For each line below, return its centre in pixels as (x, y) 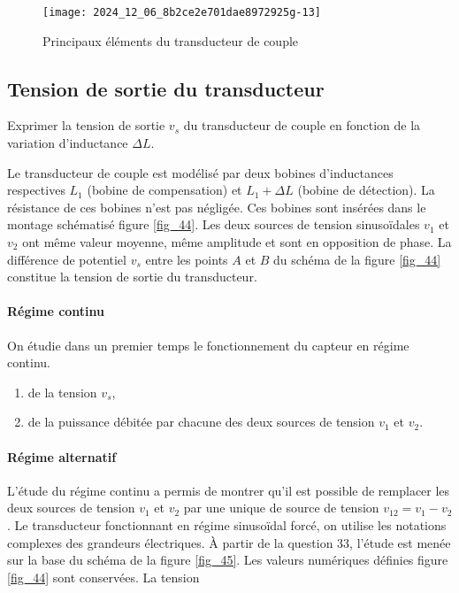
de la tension (62, 392)
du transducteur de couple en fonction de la (302, 125)
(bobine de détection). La (366, 190)
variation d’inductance (68, 143)
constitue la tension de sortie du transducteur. (132, 277)
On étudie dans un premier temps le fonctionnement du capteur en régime (208, 345)
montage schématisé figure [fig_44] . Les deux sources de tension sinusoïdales (214, 224)
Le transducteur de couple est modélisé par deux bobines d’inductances (200, 172)
